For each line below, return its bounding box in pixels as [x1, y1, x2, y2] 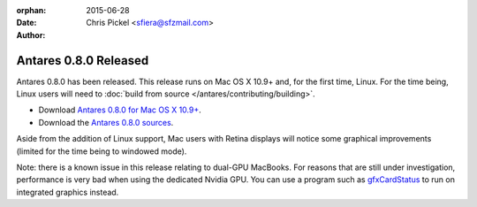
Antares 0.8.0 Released [16, 53, 149, 68]
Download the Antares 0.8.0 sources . [38, 117, 174, 127]
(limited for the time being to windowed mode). [16, 146, 187, 157]
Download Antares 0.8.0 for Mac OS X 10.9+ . [38, 104, 202, 115]
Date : [16, 18, 37, 28]
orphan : [16, 5, 47, 15]
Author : [16, 29, 46, 40]
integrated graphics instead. [16, 187, 119, 197]
